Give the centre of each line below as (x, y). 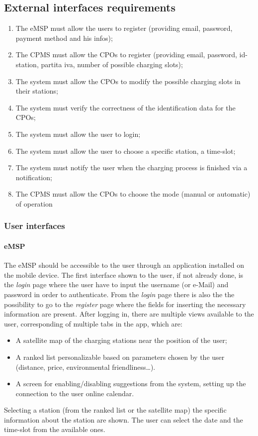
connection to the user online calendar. (75, 393)
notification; (34, 177)
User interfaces (35, 226)
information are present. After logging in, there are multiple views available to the (129, 314)
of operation (34, 203)
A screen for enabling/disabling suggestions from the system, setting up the (131, 383)
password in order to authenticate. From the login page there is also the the (119, 294)
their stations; (37, 91)
